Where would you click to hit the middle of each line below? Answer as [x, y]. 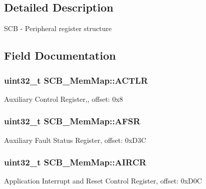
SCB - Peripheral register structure [58, 28]
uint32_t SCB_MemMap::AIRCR [75, 162]
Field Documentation [60, 55]
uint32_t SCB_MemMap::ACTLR [76, 80]
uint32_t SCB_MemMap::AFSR [72, 121]
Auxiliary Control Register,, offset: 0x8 [64, 99]
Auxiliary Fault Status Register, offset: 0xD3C [75, 140]
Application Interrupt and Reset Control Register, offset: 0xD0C [103, 181]
